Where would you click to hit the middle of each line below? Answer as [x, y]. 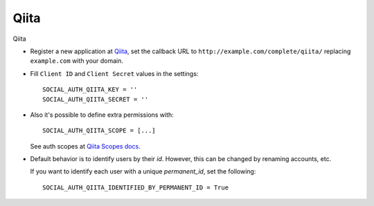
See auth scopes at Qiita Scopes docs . [86, 146]
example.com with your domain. [77, 61]
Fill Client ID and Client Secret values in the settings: [114, 73]
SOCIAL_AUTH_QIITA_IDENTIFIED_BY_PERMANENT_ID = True [135, 187]
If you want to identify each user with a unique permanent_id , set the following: [143, 171]
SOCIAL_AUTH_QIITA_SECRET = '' [96, 99]
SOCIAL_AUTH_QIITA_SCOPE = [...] [99, 131]
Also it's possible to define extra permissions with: [102, 115]
